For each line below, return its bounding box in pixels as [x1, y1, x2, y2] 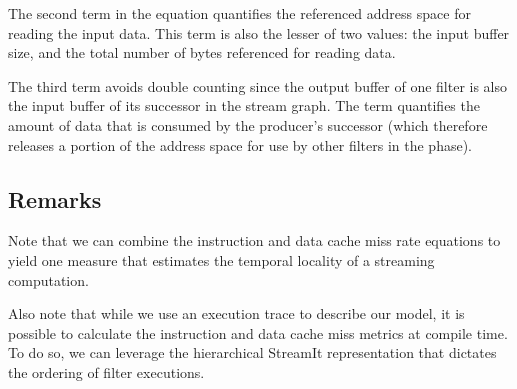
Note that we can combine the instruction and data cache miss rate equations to [8, 230, 501, 251]
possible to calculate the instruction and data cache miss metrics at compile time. [8, 322, 508, 343]
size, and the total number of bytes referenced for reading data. [8, 42, 396, 63]
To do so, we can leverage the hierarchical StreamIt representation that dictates [8, 342, 497, 363]
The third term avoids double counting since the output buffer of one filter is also [8, 75, 508, 96]
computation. [8, 269, 89, 290]
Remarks [8, 183, 102, 214]
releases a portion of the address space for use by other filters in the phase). [8, 134, 472, 155]
